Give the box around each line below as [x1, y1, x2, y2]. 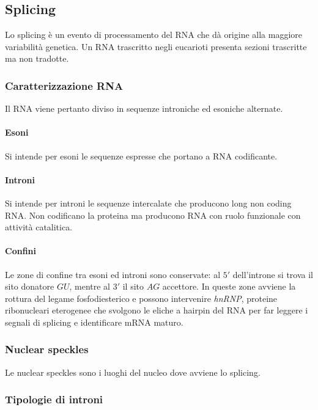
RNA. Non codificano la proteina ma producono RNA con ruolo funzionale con [5, 208, 301, 221]
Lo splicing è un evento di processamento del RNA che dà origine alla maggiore [5, 28, 303, 41]
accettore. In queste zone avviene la [162, 280, 296, 293]
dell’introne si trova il [232, 268, 313, 280]
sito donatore [5, 280, 54, 293]
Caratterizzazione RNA [5, 78, 124, 93]
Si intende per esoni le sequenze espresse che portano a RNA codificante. [5, 149, 278, 162]
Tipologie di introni [5, 392, 103, 407]
